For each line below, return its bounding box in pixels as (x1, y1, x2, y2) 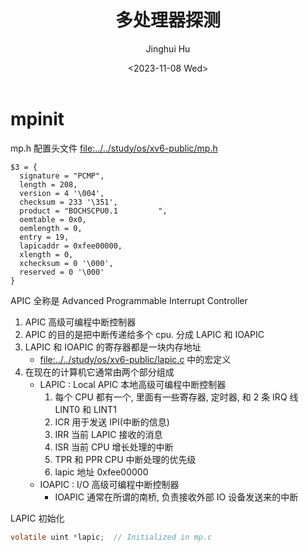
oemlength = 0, (19, 223, 83, 233)
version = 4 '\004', (19, 188, 105, 198)
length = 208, (19, 179, 78, 190)
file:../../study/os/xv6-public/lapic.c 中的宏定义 (39, 353, 232, 365)
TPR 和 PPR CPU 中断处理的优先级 (54, 453, 197, 465)
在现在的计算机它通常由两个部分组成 (24, 366, 175, 378)
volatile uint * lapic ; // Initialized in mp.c (10, 532, 213, 542)
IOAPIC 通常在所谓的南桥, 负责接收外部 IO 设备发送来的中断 (54, 491, 299, 503)
